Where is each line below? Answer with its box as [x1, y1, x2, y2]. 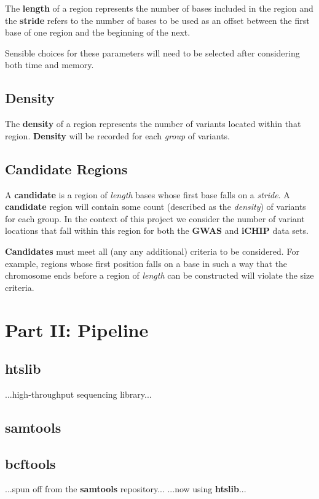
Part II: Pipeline [5, 317, 149, 342]
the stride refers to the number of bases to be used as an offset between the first [5, 14, 310, 26]
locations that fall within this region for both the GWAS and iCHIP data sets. [5, 224, 309, 237]
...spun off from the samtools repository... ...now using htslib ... [5, 482, 246, 495]
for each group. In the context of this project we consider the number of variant [5, 212, 305, 225]
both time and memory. [5, 58, 94, 71]
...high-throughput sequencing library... [5, 387, 152, 400]
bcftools [5, 454, 56, 473]
